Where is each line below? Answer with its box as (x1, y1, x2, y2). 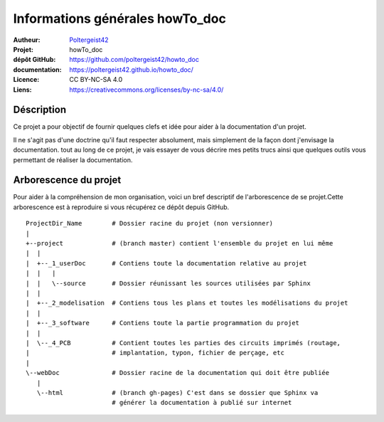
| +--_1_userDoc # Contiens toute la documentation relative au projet (26, 259, 307, 267)
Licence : (13, 75, 40, 84)
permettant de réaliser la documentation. (13, 155, 133, 164)
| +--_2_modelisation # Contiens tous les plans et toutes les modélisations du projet (26, 299, 348, 307)
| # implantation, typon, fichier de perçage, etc (26, 349, 284, 357)
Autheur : (13, 36, 41, 44)
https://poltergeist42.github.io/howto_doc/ (69, 65, 193, 74)
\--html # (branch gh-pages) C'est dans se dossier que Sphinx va (36, 389, 319, 396)
